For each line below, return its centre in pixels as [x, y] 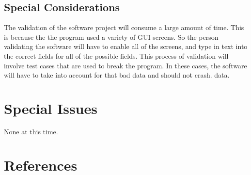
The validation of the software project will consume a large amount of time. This [124, 27]
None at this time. [31, 131]
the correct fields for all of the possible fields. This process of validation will [116, 56]
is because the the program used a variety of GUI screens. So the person [111, 37]
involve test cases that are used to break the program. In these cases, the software [125, 65]
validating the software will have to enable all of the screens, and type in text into [126, 46]
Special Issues [51, 108]
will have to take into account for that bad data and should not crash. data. [117, 75]
